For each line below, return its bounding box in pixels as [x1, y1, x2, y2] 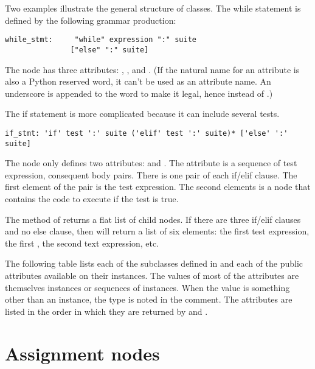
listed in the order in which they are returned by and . [5, 304, 208, 317]
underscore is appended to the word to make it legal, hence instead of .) [5, 86, 273, 99]
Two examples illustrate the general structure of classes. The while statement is [5, 2, 301, 14]
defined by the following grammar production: [5, 13, 176, 26]
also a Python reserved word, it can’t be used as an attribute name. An [5, 75, 271, 88]
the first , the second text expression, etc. [5, 236, 159, 249]
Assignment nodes [5, 340, 160, 365]
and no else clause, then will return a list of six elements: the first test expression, [5, 225, 310, 237]
